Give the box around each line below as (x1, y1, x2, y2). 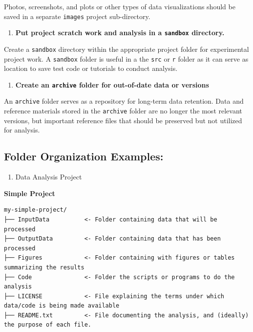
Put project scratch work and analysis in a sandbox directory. (15, 27, 225, 38)
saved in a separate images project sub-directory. (4, 11, 150, 21)
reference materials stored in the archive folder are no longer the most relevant (4, 106, 242, 116)
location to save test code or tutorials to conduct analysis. (4, 63, 178, 73)
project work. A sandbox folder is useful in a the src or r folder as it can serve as (4, 53, 249, 64)
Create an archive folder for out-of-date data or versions (15, 79, 209, 89)
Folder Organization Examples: (4, 149, 164, 164)
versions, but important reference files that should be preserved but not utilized (4, 115, 242, 125)
